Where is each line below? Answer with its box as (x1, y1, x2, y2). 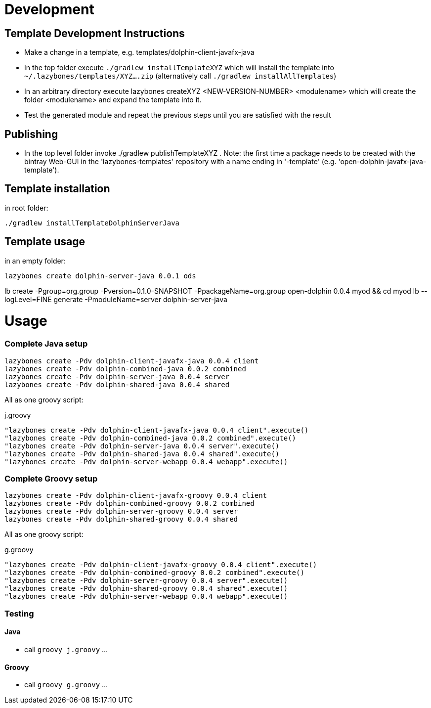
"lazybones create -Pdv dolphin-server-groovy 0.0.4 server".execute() (4, 576, 288, 585)
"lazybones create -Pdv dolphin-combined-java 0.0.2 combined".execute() (4, 434, 297, 442)
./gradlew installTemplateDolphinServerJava (4, 219, 180, 227)
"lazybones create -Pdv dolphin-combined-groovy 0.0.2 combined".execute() (4, 569, 304, 577)
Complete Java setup (4, 339, 88, 349)
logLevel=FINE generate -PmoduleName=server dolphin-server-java (4, 295, 227, 304)
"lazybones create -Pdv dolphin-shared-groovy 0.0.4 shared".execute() (4, 584, 288, 593)
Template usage (4, 235, 85, 248)
